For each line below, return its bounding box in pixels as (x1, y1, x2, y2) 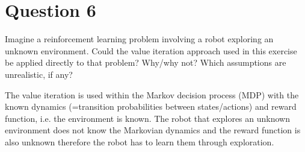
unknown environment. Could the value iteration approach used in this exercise (5, 44, 297, 57)
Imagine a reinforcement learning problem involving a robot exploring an (5, 33, 274, 45)
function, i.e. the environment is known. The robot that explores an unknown (5, 112, 290, 124)
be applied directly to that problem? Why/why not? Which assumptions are (5, 56, 286, 69)
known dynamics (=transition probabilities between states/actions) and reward (5, 100, 297, 113)
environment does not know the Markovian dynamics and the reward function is (5, 124, 301, 136)
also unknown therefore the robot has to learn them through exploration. (5, 135, 274, 148)
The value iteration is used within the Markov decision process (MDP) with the (5, 88, 299, 101)
